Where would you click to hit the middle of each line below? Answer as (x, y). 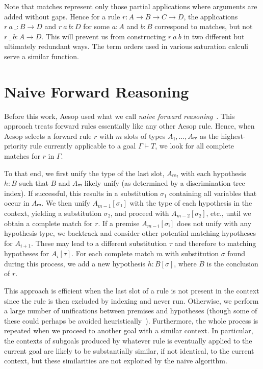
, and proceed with (140, 213)
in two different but (214, 36)
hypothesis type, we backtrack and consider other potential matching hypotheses (130, 233)
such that (34, 183)
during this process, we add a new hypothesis (75, 263)
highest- (233, 136)
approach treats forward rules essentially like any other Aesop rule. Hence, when (129, 126)
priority (16, 146)
